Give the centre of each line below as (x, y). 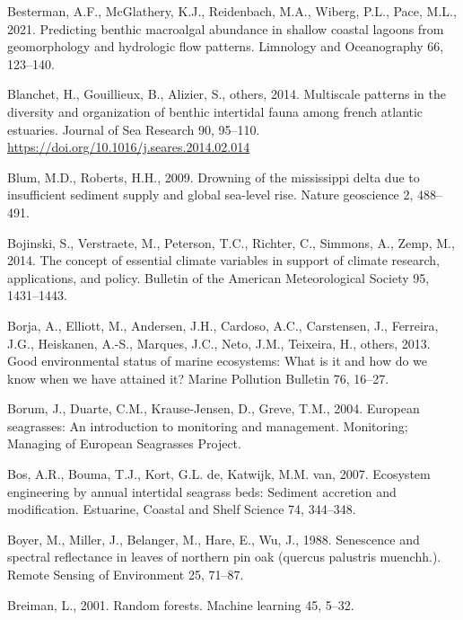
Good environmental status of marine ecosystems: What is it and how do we (218, 361)
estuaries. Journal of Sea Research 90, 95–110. (134, 129)
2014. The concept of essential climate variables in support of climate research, (223, 260)
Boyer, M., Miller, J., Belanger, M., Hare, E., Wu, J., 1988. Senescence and (214, 539)
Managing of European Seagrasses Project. (124, 443)
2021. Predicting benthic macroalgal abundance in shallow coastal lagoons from (226, 28)
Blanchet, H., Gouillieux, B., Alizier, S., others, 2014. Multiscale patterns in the (227, 94)
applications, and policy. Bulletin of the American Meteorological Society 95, (218, 277)
